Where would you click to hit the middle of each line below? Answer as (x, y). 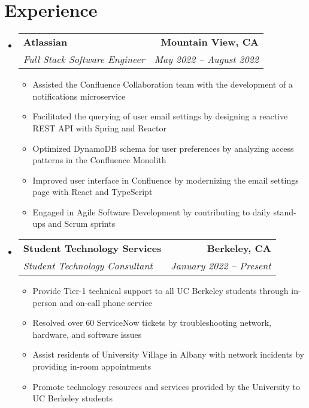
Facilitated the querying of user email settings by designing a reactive (160, 116)
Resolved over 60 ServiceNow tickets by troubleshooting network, (152, 322)
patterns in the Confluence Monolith (99, 160)
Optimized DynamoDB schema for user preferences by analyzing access (163, 148)
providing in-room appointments (92, 366)
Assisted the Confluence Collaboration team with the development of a (163, 84)
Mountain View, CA (210, 42)
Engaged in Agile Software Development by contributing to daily (152, 211)
